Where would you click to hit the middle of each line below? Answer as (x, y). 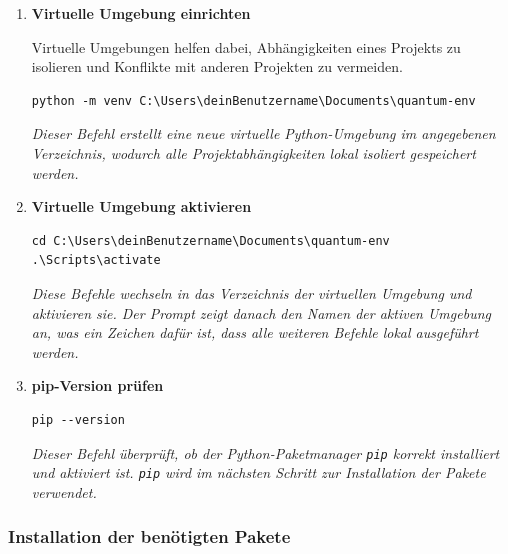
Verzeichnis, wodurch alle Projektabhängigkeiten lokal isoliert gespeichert (253, 152)
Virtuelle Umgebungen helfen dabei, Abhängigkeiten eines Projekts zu (246, 46)
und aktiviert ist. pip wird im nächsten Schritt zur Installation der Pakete (258, 472)
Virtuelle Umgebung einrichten (141, 13)
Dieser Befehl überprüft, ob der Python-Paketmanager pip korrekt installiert (265, 452)
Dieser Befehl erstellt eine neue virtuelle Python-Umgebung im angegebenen (263, 133)
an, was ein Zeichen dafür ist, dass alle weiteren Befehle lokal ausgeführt (255, 332)
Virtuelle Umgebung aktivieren (141, 206)
